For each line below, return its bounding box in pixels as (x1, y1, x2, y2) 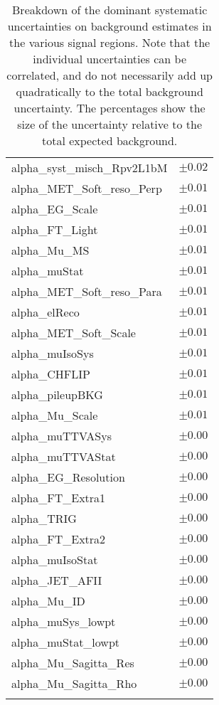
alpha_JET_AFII (11, 572, 102, 588)
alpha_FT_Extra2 (11, 531, 106, 547)
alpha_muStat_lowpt (11, 634, 120, 650)
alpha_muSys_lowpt (11, 613, 116, 630)
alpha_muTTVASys (11, 428, 112, 444)
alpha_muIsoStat (11, 551, 98, 568)
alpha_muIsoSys (11, 345, 94, 361)
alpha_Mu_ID (11, 593, 85, 609)
